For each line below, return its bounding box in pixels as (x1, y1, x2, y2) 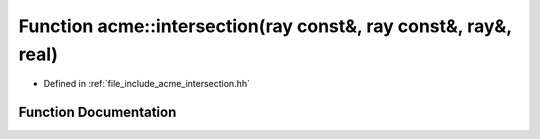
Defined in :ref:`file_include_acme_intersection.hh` (43, 78, 250, 90)
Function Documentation (18, 104, 177, 121)
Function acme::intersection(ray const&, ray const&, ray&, (18, 15, 512, 37)
